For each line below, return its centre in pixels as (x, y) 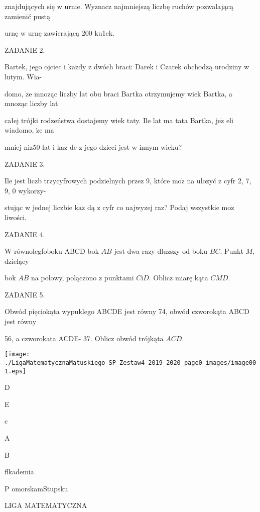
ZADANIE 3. (25, 164)
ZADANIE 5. (25, 294)
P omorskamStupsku (36, 488)
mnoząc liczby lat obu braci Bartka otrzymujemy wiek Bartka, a (133, 93)
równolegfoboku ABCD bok (56, 251)
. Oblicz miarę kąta (178, 278)
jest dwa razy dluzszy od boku (161, 251)
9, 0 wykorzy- (25, 190)
